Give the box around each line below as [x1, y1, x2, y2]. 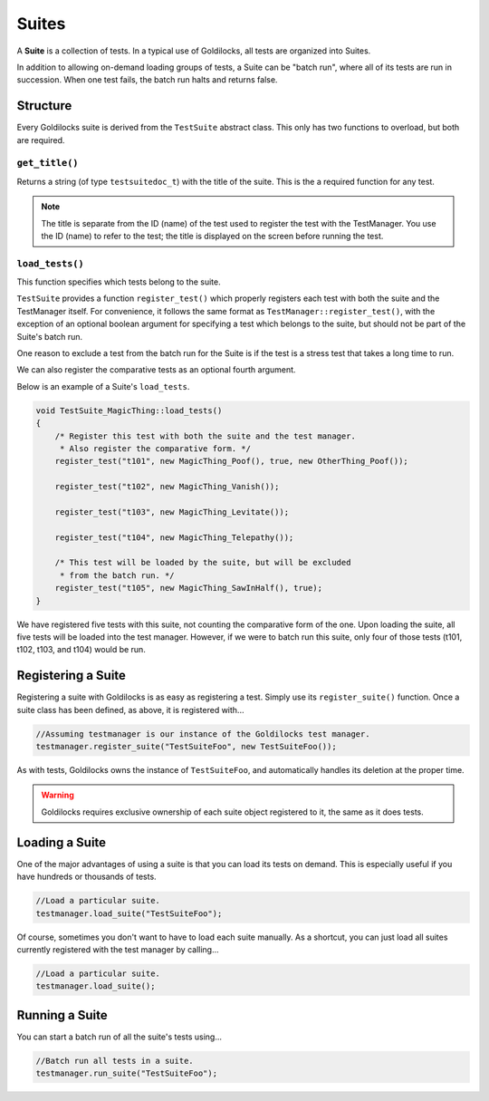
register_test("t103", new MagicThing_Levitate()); [54, 507, 290, 517]
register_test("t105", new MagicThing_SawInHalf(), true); [54, 583, 323, 594]
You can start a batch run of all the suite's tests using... [16, 1031, 222, 1042]
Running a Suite [16, 1007, 108, 1023]
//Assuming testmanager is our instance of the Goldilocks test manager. [35, 729, 370, 739]
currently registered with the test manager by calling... [16, 943, 219, 955]
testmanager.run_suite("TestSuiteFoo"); [35, 1068, 217, 1078]
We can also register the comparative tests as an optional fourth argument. [16, 364, 296, 375]
